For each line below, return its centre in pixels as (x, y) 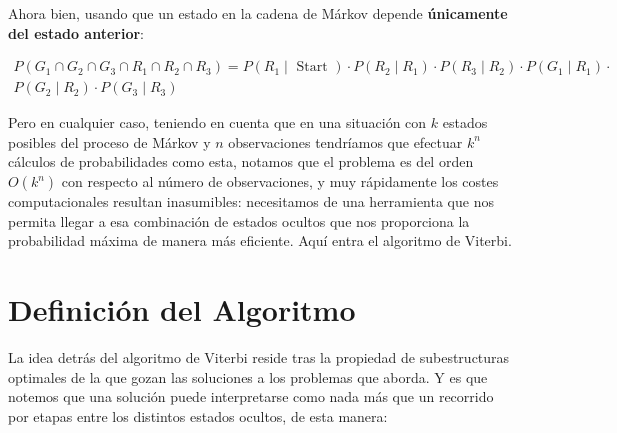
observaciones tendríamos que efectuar (345, 141)
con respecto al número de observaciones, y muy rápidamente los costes (280, 181)
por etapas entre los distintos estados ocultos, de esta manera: (198, 415)
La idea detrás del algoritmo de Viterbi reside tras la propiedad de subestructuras (259, 356)
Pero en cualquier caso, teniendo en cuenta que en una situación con (217, 122)
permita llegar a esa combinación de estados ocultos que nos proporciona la (239, 220)
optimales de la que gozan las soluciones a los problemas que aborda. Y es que (248, 376)
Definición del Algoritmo (182, 309)
